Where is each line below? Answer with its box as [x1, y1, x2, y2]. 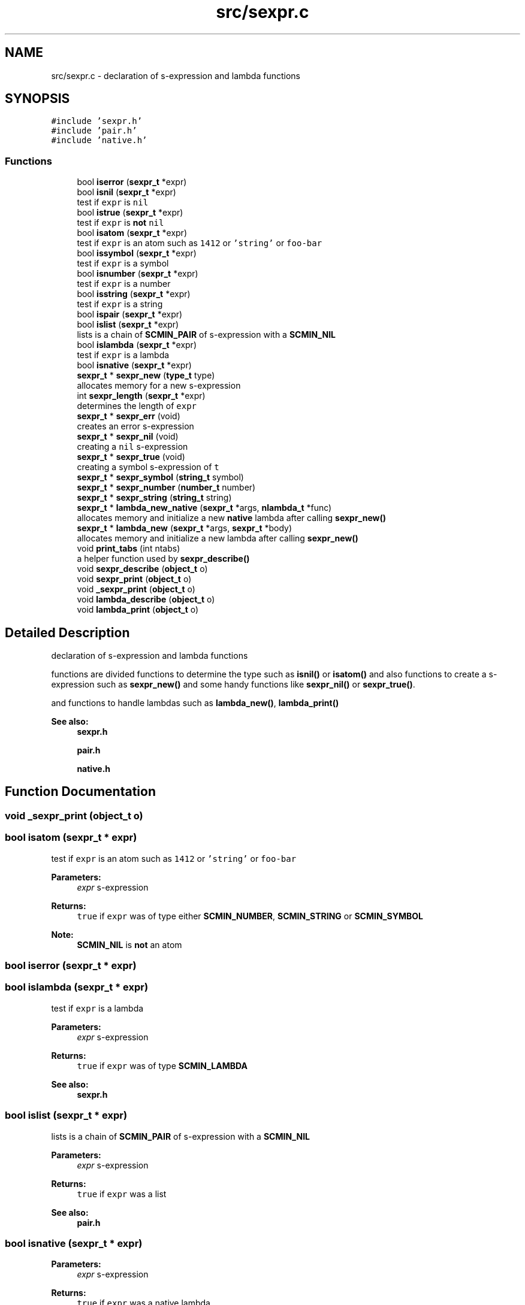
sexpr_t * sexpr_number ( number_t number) [77, 482, 256, 493]
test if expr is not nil [77, 217, 164, 228]
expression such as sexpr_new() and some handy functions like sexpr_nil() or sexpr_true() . [51, 679, 415, 690]
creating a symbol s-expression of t [77, 462, 219, 473]
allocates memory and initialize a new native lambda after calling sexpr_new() [77, 513, 387, 523]
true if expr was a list [77, 1188, 167, 1199]
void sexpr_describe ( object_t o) [77, 564, 208, 574]
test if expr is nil [77, 197, 149, 208]
